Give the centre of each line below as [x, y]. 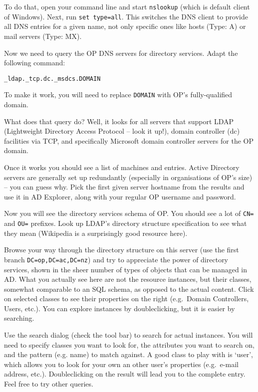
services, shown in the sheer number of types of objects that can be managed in [126, 269]
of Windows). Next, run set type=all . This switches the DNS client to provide [126, 16]
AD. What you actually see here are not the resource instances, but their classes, [128, 279]
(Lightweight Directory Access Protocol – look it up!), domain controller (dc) [122, 131]
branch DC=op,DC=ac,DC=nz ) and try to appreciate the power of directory [116, 259]
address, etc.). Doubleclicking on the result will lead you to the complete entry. [125, 374]
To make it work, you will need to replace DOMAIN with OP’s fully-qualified [118, 95]
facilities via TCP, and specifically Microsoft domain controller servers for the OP [129, 140]
